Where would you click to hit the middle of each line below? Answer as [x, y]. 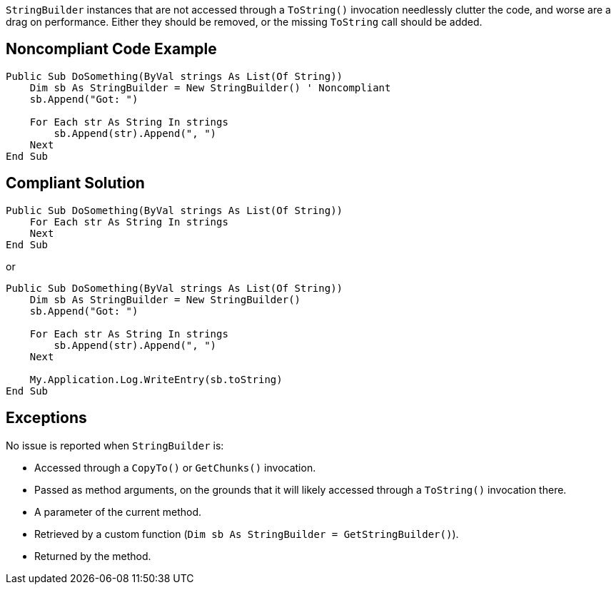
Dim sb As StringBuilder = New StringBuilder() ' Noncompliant [210, 87]
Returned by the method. [93, 556]
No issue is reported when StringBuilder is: [115, 445]
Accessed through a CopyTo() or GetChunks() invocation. [175, 467]
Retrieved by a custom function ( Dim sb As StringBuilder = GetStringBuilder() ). [247, 534]
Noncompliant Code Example [111, 49]
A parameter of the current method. [118, 512]
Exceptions [46, 418]
